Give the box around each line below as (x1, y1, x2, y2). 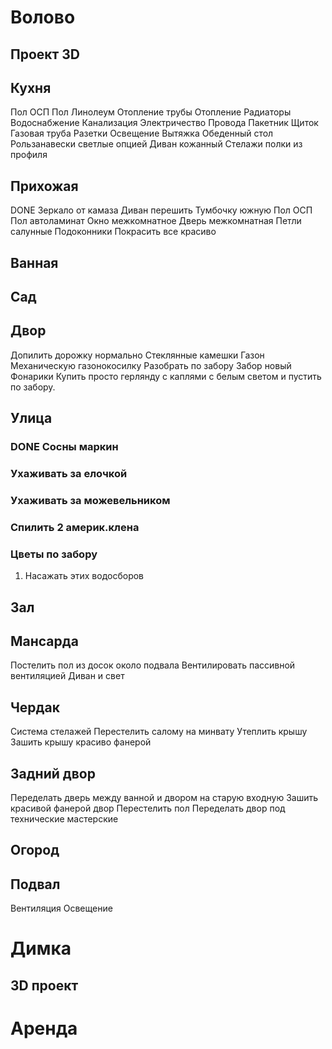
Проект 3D (10, 46, 80, 63)
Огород (10, 842, 60, 859)
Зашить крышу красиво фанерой (10, 736, 152, 748)
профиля (10, 149, 48, 161)
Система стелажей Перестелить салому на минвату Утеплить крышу (10, 726, 308, 738)
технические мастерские (10, 813, 119, 825)
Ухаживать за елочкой (10, 467, 128, 481)
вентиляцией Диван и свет (10, 670, 125, 682)
